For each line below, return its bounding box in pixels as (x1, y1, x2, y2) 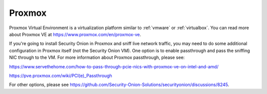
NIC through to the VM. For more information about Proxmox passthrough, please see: (9, 54, 185, 60)
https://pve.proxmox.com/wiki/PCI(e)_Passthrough (9, 72, 112, 79)
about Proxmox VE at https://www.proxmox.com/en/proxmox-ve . (9, 31, 141, 37)
